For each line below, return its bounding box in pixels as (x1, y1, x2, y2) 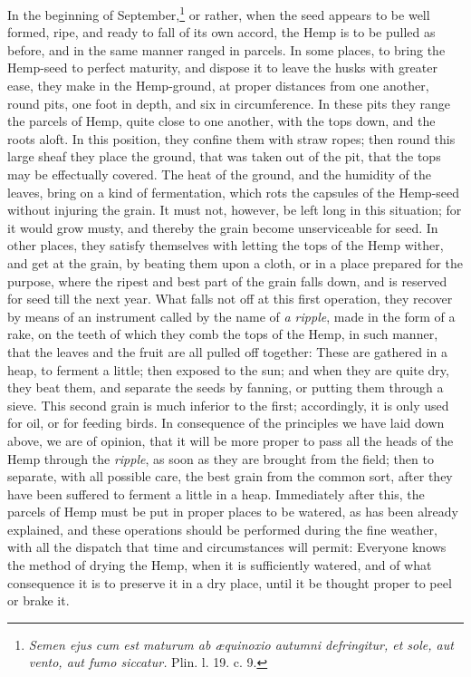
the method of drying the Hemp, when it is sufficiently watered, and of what (7, 556, 432, 575)
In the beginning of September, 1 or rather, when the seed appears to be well (7, 3, 430, 24)
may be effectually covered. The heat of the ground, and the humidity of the (7, 165, 431, 183)
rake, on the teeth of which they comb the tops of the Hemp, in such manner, (7, 324, 438, 343)
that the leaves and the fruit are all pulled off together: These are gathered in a (7, 342, 448, 361)
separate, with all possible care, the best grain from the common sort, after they (7, 467, 453, 486)
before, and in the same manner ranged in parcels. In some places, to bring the (7, 40, 446, 59)
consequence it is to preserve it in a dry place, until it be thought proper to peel (7, 573, 452, 592)
